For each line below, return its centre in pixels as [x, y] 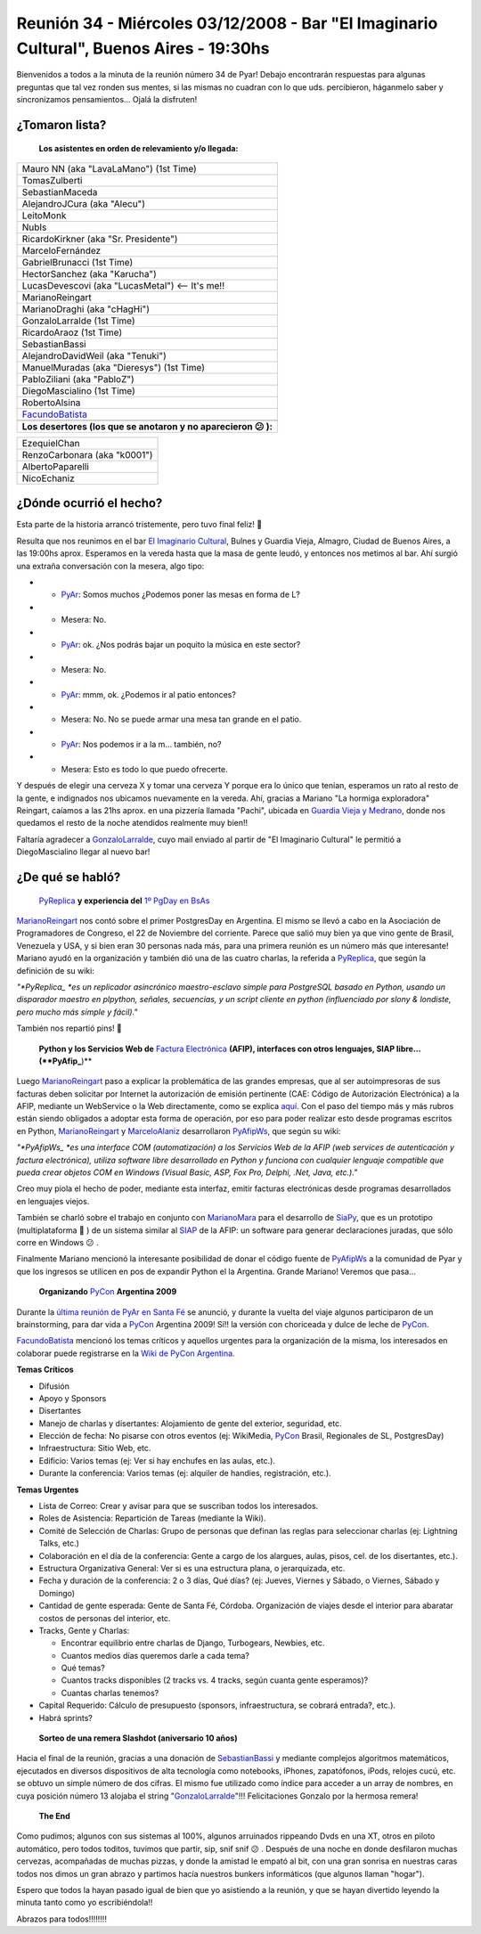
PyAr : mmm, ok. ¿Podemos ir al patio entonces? [148, 694]
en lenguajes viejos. [53, 1201]
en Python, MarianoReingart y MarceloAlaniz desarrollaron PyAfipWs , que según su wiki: [179, 1130]
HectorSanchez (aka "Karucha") [90, 273]
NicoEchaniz [48, 478]
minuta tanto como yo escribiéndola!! [85, 1903]
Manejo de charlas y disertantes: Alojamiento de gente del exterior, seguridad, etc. [190, 1423]
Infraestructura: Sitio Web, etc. [95, 1448]
